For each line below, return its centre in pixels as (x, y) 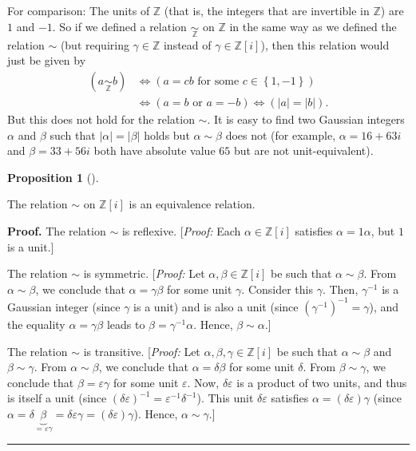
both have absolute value (155, 150)
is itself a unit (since (57, 398)
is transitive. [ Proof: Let (142, 351)
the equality (36, 324)
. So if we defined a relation (119, 26)
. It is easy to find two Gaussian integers (306, 119)
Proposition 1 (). (53, 177)
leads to (126, 324)
